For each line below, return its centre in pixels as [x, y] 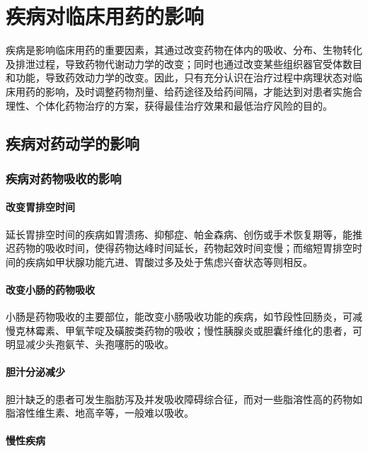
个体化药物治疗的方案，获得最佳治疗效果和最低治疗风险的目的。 [184, 105]
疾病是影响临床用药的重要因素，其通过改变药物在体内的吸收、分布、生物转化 [184, 50]
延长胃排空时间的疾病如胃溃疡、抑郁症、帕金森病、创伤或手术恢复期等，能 [179, 234]
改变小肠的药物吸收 [50, 289]
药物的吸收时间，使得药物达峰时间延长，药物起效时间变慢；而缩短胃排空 [184, 248]
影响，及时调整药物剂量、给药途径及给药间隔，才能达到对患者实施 [199, 91]
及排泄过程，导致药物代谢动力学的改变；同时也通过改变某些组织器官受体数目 [184, 63]
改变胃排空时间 [40, 207]
